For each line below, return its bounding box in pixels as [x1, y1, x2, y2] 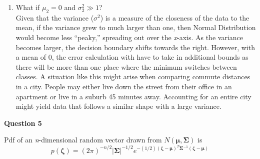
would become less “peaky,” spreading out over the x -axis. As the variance [15, 32, 243, 42]
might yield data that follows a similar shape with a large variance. [15, 101, 221, 111]
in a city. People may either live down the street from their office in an [15, 81, 232, 91]
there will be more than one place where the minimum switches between [15, 61, 237, 72]
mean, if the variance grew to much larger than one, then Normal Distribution [15, 22, 256, 33]
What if [15, 2, 40, 12]
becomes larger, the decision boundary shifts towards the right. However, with [15, 42, 255, 52]
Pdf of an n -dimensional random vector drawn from [4, 134, 162, 145]
